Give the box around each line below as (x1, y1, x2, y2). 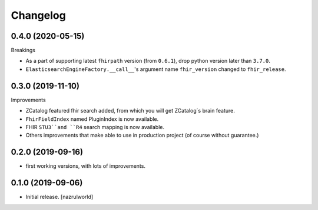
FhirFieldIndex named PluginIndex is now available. (25, 115, 159, 123)
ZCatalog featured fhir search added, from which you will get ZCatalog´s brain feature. (25, 107, 235, 114)
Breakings (11, 47, 35, 54)
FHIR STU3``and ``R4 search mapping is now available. (25, 123, 165, 130)
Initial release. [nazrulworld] (25, 194, 94, 201)
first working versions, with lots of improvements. (25, 162, 145, 170)
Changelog (11, 9, 66, 22)
